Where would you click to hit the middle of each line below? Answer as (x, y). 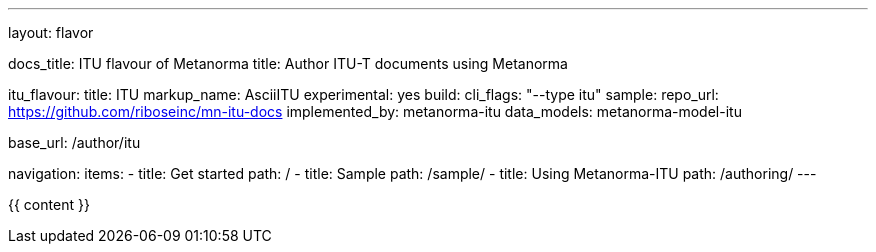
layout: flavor (51, 32)
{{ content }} (49, 204)
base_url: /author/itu (74, 142)
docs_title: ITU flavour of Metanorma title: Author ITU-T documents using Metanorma (288, 63)
